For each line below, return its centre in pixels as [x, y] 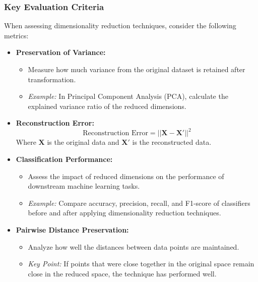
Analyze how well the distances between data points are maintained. [134, 246]
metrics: [16, 35]
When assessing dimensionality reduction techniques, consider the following [120, 25]
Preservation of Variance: [61, 52]
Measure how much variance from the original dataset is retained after [137, 69]
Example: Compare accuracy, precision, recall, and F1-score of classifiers [139, 203]
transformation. [52, 79]
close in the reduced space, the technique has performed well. [122, 273]
